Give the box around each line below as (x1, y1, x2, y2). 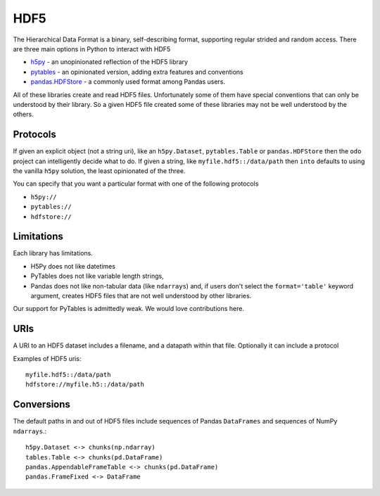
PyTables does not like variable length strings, (30, 272, 165, 281)
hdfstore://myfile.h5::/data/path (25, 381, 144, 388)
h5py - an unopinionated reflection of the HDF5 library (30, 58, 189, 66)
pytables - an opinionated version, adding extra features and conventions (30, 68, 243, 76)
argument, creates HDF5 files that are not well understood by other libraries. (30, 292, 252, 300)
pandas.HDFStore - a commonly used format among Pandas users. (30, 77, 225, 86)
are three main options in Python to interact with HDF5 (13, 44, 171, 53)
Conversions (13, 398, 70, 411)
